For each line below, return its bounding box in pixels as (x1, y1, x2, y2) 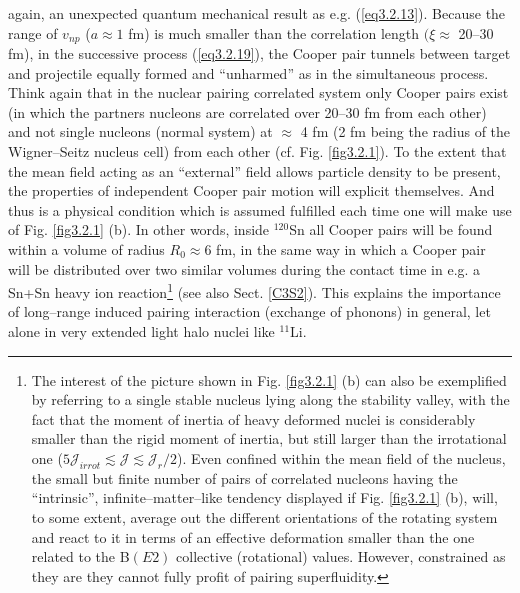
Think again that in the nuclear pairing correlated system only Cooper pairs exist (8, 82, 509, 103)
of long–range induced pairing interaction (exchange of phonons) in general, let (8, 301, 491, 322)
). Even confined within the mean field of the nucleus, (177, 447, 506, 468)
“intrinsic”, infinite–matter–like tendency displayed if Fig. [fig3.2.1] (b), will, (31, 487, 498, 508)
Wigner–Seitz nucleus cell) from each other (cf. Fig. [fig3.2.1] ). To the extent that (8, 141, 507, 162)
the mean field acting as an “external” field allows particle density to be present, (8, 160, 501, 181)
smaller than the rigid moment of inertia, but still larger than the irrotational (31, 428, 507, 449)
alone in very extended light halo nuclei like (8, 321, 275, 342)
